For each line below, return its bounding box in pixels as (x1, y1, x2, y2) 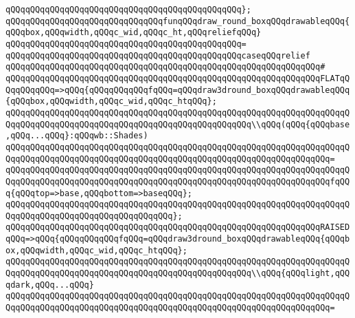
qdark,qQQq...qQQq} (5, 279, 94, 290)
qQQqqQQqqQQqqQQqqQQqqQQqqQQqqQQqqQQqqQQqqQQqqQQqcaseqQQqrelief (5, 50, 310, 61)
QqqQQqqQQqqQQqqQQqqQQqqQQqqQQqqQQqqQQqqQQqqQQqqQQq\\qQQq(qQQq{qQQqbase (5, 119, 350, 129)
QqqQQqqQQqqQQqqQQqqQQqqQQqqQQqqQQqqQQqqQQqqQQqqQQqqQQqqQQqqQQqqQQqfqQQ (5, 176, 350, 187)
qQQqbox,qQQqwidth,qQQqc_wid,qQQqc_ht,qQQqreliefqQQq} (5, 28, 262, 38)
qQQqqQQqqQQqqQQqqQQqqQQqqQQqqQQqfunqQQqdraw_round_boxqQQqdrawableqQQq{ (5, 16, 350, 26)
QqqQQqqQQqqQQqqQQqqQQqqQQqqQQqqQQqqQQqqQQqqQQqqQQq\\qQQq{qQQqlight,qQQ (5, 268, 350, 279)
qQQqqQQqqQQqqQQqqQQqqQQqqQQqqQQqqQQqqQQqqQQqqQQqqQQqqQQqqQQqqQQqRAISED (5, 222, 350, 233)
